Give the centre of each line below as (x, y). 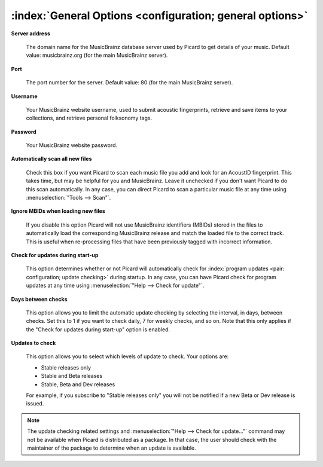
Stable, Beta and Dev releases (78, 384)
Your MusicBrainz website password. (72, 145)
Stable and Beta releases (72, 376)
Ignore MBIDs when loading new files (58, 211)
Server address (31, 33)
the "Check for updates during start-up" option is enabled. (98, 329)
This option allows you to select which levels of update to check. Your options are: (127, 356)
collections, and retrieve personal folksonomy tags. (89, 118)
